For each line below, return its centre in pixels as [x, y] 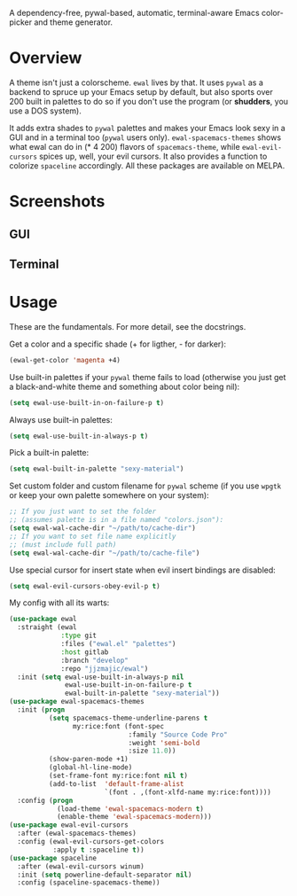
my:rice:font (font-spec [118, 726]
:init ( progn [41, 710]
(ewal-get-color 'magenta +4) [65, 360]
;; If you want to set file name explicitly [93, 536]
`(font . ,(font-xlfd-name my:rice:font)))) [188, 792]
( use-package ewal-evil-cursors [69, 825]
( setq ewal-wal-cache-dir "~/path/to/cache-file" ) [105, 553]
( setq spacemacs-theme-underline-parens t [128, 718]
